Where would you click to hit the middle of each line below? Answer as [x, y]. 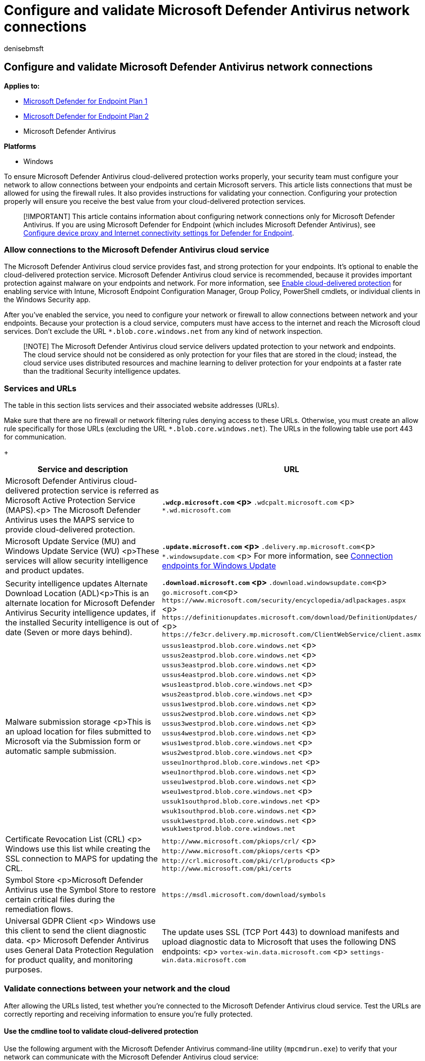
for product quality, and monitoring [69, 960]
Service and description [83, 469]
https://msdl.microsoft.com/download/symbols [244, 895]
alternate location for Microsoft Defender [80, 603]
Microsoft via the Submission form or [73, 741]
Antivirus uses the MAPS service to [70, 520]
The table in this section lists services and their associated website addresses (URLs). [142, 405]
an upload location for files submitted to [78, 731]
